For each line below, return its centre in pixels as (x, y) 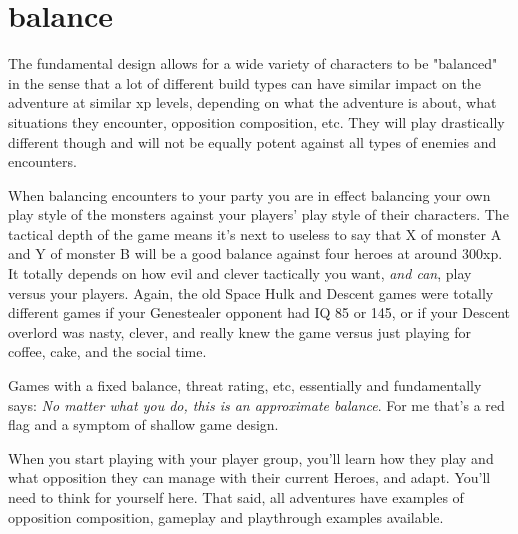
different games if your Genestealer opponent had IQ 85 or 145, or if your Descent (259, 312)
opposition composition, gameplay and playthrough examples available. (226, 516)
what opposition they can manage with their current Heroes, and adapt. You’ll (249, 477)
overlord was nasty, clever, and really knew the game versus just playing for (239, 331)
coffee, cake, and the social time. (107, 351)
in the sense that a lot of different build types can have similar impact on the (244, 82)
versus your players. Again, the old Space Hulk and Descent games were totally (251, 292)
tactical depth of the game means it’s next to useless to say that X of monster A (255, 233)
